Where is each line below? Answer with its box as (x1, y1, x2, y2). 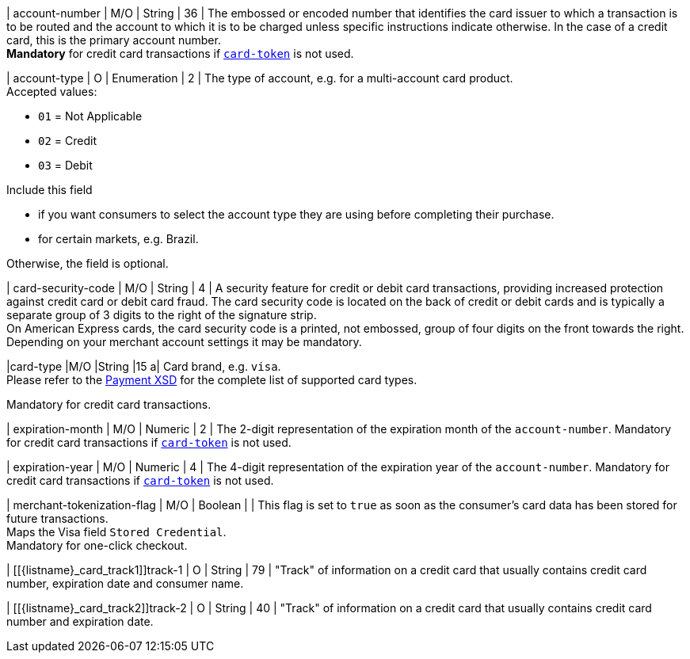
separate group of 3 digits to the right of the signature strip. (6, 308, 317, 322)
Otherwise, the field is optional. (6, 257, 169, 270)
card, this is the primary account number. (6, 33, 221, 47)
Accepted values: (6, 85, 97, 98)
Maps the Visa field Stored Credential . (6, 525, 227, 539)
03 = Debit (38, 158, 93, 172)
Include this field (6, 183, 93, 196)
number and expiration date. (6, 615, 154, 628)
